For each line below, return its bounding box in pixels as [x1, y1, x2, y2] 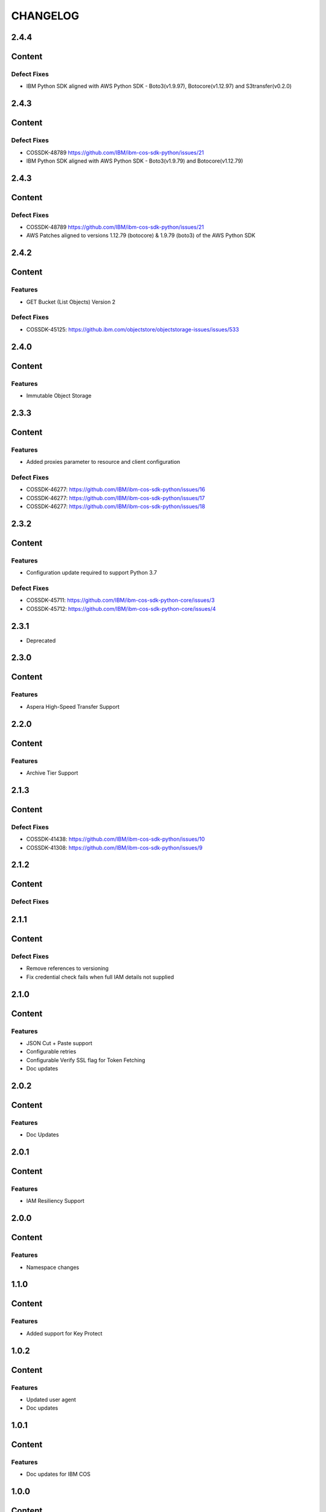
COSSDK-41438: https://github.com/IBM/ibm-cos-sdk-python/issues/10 [26, 835, 205, 843]
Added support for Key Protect [26, 1329, 103, 1337]
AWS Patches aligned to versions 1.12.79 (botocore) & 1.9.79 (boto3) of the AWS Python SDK [26, 232, 256, 239]
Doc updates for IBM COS [26, 1470, 91, 1478]
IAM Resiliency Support [26, 1198, 85, 1205]
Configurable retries [26, 1048, 77, 1055]
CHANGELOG [11, 9, 80, 22]
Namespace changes [26, 1263, 80, 1271]
